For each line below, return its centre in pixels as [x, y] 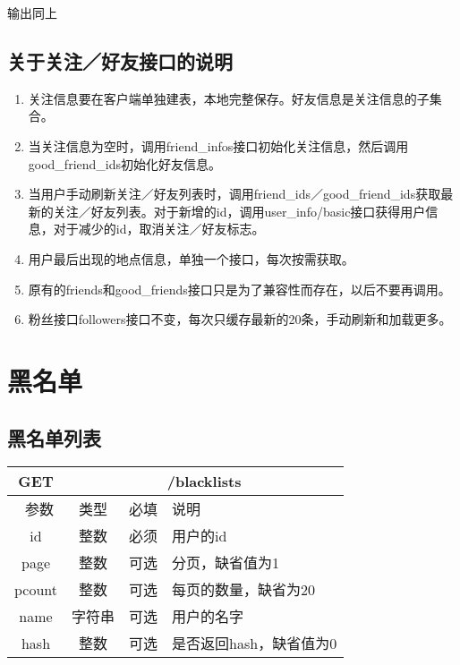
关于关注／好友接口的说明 [120, 60]
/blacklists [204, 482]
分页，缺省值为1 [226, 563]
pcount [36, 589]
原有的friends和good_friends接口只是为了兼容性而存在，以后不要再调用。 [239, 289]
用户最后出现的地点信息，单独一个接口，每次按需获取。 [191, 258]
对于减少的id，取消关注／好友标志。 [159, 229]
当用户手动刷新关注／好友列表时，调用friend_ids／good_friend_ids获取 [234, 194]
